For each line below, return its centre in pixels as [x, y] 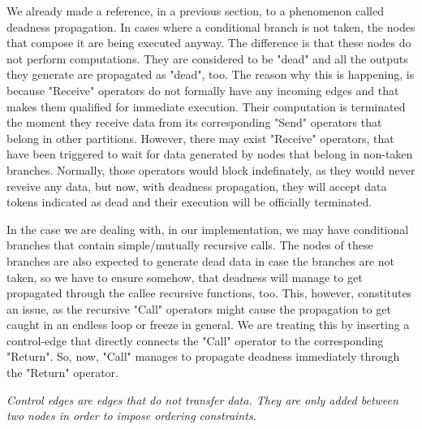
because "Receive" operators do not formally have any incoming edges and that [203, 90]
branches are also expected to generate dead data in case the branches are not [201, 260]
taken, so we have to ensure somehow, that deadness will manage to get [185, 277]
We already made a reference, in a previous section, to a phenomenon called [196, 11]
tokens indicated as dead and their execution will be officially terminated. [189, 202]
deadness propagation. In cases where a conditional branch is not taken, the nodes [211, 26]
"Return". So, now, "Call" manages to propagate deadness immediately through [203, 356]
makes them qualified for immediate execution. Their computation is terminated [206, 106]
